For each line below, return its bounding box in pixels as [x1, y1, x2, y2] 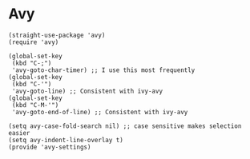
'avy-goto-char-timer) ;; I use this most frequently [11, 66, 196, 74]
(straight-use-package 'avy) [8, 31, 106, 39]
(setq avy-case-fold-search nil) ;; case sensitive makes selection [8, 121, 242, 130]
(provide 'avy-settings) [8, 143, 91, 151]
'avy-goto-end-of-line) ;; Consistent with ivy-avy [11, 108, 188, 116]
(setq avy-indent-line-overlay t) [8, 136, 124, 144]
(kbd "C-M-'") [11, 101, 59, 109]
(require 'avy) [8, 38, 59, 46]
